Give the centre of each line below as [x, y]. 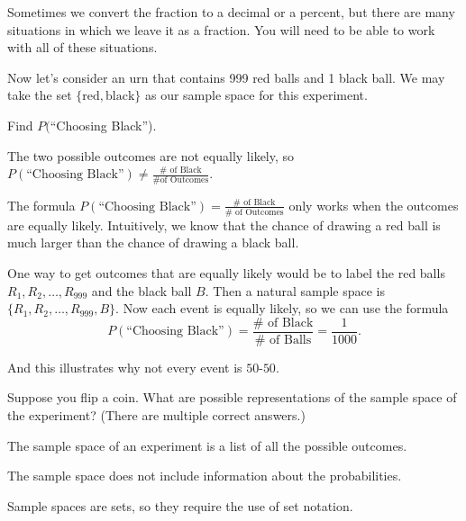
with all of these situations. [82, 47]
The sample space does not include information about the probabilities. [205, 476]
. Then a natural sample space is [295, 290]
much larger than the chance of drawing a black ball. [153, 243]
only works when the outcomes [374, 205]
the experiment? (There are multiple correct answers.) [156, 415]
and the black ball [142, 290]
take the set [40, 95]
